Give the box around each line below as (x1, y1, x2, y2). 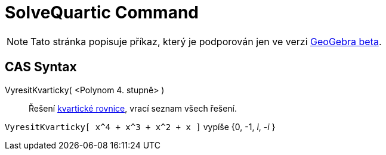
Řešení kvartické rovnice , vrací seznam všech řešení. (29, 103, 237, 113)
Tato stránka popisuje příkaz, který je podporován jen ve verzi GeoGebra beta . (30, 35, 382, 48)
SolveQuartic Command (5, 2, 199, 23)
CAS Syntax (5, 59, 77, 75)
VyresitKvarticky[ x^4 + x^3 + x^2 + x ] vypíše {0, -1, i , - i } (5, 121, 276, 132)
